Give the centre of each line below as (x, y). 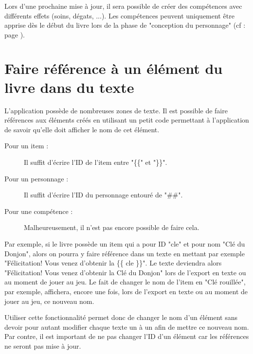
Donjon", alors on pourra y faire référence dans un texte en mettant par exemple (125, 253)
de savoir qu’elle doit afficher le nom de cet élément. (82, 129)
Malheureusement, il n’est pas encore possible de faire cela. (112, 227)
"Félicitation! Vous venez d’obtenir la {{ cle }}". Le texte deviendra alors (113, 263)
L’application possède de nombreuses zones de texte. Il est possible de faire (116, 110)
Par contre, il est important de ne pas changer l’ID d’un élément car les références (127, 336)
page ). (15, 34)
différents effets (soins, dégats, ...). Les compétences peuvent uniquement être (119, 15)
